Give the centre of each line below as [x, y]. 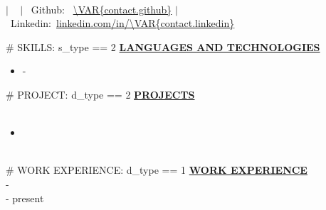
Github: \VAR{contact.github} [101, 9]
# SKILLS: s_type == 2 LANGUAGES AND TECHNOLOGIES [163, 46]
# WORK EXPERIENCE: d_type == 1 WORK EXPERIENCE [157, 170]
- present [25, 198]
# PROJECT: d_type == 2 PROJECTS [100, 94]
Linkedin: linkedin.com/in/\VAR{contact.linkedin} [122, 23]
